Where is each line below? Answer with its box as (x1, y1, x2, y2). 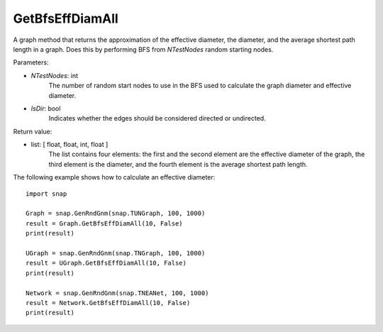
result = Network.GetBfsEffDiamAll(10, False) (26, 299, 191, 306)
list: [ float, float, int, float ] (30, 140, 109, 149)
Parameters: (13, 58, 49, 67)
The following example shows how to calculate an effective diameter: (13, 173, 216, 182)
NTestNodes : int (30, 71, 78, 79)
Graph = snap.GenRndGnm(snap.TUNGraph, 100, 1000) (26, 209, 206, 218)
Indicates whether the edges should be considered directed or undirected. (48, 114, 266, 123)
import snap (26, 189, 67, 198)
